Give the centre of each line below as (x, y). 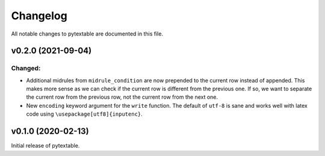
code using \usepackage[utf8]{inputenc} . (84, 114)
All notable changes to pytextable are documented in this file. (87, 34)
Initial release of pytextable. (45, 146)
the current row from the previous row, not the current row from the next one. (122, 97)
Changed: (26, 68)
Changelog (39, 16)
